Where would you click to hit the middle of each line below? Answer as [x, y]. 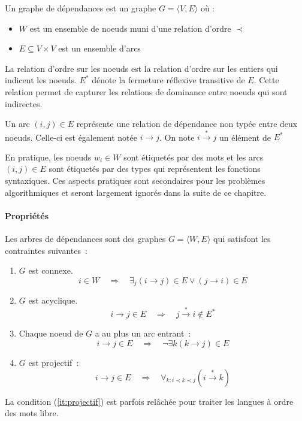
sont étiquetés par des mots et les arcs [194, 157]
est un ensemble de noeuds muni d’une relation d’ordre [130, 28]
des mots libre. [32, 413]
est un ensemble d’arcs [99, 48]
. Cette [266, 80]
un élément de [245, 137]
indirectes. [24, 103]
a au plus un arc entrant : [143, 333]
